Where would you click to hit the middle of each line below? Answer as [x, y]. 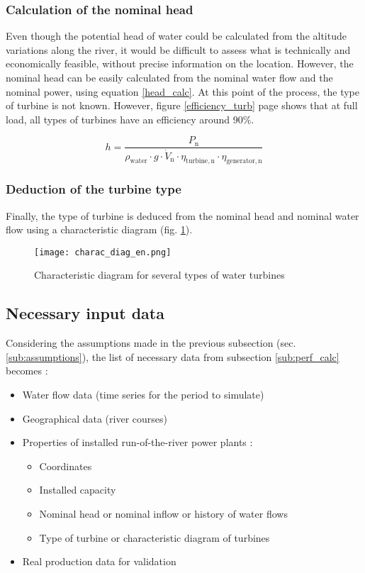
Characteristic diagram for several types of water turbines [159, 275]
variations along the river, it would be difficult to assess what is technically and [178, 49]
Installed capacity [78, 490]
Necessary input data [85, 313]
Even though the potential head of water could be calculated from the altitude [176, 36]
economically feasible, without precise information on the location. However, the [180, 63]
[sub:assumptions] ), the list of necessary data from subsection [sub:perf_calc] [173, 356]
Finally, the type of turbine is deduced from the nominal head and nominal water [182, 215]
